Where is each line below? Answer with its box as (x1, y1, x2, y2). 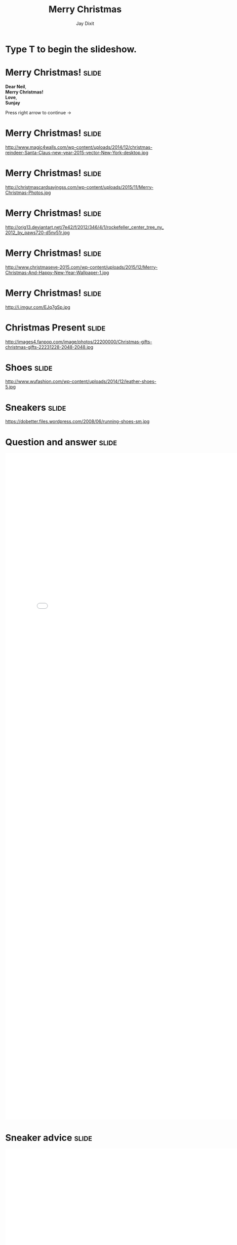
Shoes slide (5, 362, 53, 373)
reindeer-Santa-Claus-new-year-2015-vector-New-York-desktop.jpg (5, 149, 148, 155)
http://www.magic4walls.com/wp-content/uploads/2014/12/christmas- (5, 144, 153, 150)
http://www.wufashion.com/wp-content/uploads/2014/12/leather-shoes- (5, 378, 157, 384)
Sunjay (5, 100, 20, 106)
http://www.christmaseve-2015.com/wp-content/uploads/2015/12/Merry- (5, 264, 158, 270)
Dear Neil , (5, 83, 27, 89)
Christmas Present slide (5, 321, 106, 333)
